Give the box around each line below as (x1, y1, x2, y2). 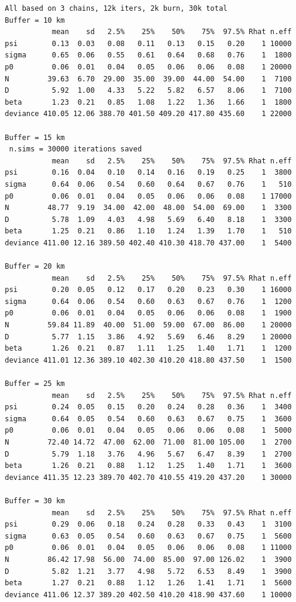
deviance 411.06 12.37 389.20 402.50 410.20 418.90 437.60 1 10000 (5, 590, 292, 599)
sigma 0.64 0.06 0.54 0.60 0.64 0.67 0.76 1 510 (5, 180, 292, 188)
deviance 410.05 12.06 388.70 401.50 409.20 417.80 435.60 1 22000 (5, 110, 292, 118)
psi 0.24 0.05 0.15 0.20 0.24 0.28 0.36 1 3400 (5, 403, 292, 412)
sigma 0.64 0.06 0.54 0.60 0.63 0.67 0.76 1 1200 (5, 297, 292, 306)
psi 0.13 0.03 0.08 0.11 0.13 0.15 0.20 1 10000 (5, 39, 292, 48)
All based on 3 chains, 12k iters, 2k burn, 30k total (5, 4, 228, 13)
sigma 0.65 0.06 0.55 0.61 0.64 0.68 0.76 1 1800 (5, 51, 292, 60)
